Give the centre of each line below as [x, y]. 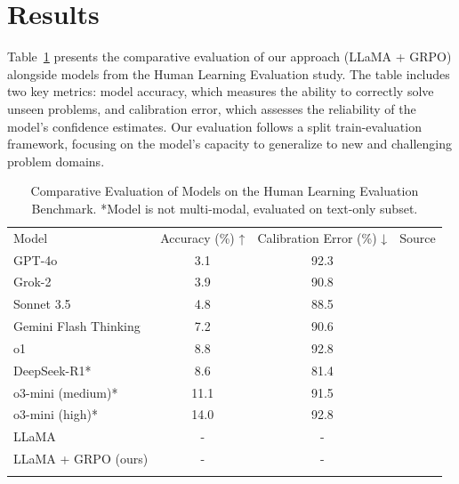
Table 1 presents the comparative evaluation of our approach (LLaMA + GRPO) [229, 56]
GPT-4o [36, 259]
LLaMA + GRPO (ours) [81, 459]
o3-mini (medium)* [66, 392]
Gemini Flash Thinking [77, 326]
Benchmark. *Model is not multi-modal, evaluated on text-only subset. [225, 208]
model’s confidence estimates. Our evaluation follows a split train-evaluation [214, 126]
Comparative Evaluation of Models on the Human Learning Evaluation [225, 191]
